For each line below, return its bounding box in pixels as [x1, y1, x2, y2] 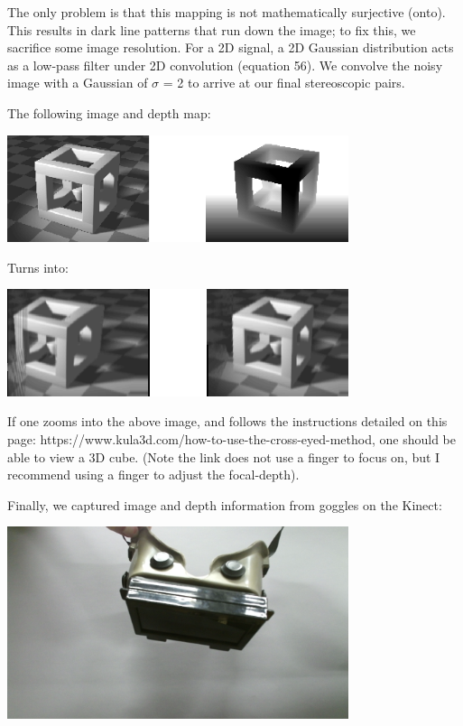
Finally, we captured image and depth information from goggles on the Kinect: [7, 495, 442, 514]
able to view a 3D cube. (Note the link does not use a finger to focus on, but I [7, 447, 440, 466]
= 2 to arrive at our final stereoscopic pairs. [162, 73, 405, 92]
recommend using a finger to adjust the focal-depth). [7, 465, 300, 484]
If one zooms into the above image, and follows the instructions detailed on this [7, 412, 448, 431]
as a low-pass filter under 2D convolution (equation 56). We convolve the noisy [7, 55, 443, 74]
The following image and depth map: [7, 103, 211, 122]
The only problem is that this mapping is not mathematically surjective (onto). [7, 3, 446, 21]
